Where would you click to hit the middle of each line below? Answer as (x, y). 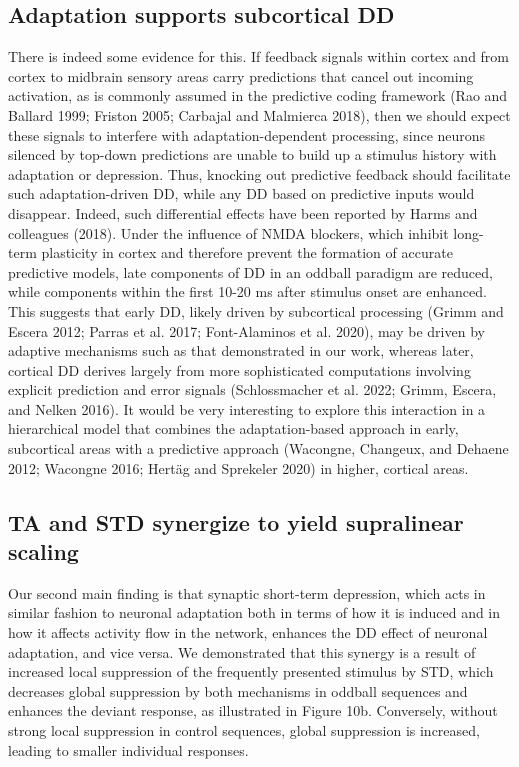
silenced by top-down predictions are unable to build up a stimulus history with (252, 154)
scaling (43, 551)
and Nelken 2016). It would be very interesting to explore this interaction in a (247, 408)
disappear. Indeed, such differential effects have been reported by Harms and (243, 212)
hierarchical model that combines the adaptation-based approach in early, (233, 428)
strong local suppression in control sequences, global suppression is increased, (244, 730)
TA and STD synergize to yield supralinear (236, 521)
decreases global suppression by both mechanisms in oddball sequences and (238, 690)
